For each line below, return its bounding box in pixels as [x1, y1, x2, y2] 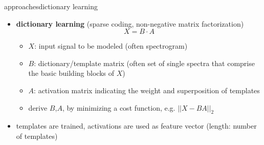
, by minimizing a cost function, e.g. [62, 102, 175, 113]
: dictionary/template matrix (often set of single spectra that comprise [34, 57, 255, 68]
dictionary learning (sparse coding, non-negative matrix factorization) [16, 18, 244, 29]
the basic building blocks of [28, 68, 114, 78]
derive [28, 102, 48, 113]
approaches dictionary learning [4, 1, 98, 11]
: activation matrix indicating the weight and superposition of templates [34, 85, 260, 95]
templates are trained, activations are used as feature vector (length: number [16, 120, 257, 131]
